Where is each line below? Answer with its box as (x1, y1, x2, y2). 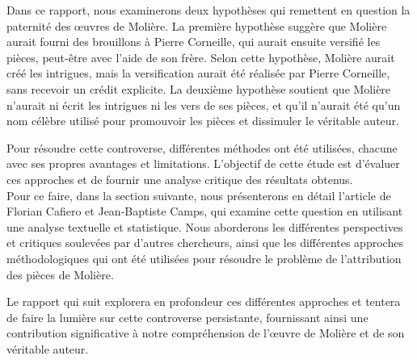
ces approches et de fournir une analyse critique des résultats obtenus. (6, 170, 353, 187)
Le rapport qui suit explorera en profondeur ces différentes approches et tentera (6, 293, 401, 310)
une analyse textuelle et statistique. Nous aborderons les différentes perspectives (6, 218, 403, 235)
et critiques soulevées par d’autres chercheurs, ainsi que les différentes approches (6, 234, 403, 251)
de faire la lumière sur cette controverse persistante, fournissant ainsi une (6, 308, 369, 325)
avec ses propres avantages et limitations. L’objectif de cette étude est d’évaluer (6, 155, 400, 172)
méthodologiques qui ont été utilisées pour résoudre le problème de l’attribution (6, 249, 402, 266)
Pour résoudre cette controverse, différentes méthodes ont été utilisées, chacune (6, 139, 398, 156)
